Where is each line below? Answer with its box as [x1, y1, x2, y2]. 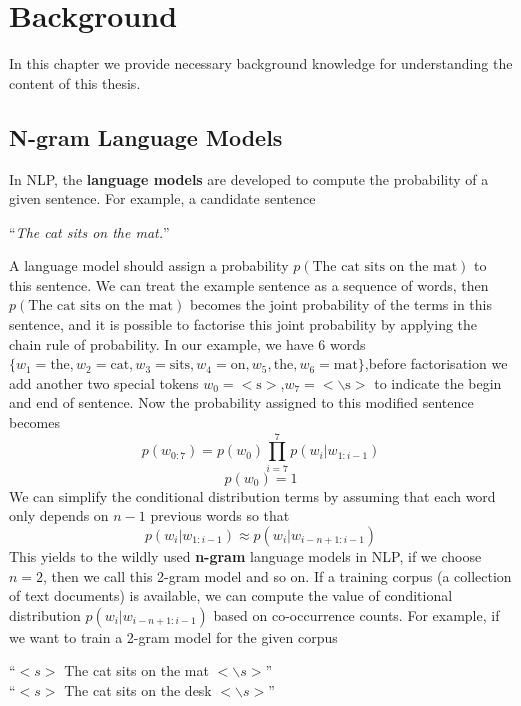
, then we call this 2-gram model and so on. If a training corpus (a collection [43, 565, 512, 586]
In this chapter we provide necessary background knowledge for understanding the [9, 53, 513, 74]
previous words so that [150, 505, 290, 526]
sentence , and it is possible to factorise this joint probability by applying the [9, 314, 478, 335]
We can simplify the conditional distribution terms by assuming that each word [9, 485, 496, 506]
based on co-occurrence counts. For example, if [213, 604, 500, 625]
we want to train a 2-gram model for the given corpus [9, 626, 338, 647]
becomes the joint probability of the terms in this [189, 294, 492, 315]
